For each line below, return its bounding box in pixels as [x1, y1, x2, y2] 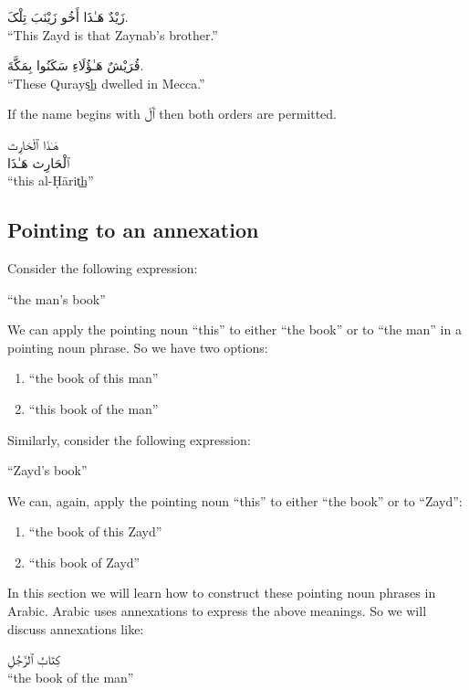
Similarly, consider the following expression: [7, 430, 251, 449]
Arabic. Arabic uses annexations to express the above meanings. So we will [7, 601, 427, 621]
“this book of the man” [28, 398, 159, 418]
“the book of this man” [28, 368, 159, 387]
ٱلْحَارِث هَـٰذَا [7, 153, 70, 172]
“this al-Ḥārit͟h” [7, 171, 94, 190]
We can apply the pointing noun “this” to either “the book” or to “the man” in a [7, 320, 462, 339]
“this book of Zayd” [28, 552, 141, 571]
